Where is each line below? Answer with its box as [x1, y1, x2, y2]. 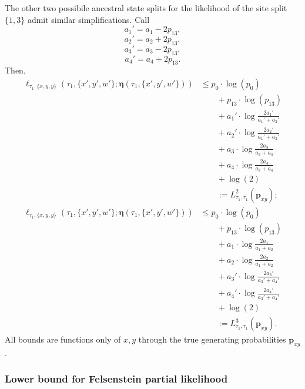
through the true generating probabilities [138, 333, 286, 346]
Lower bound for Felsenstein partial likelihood [5, 371, 228, 386]
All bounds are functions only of [5, 333, 121, 346]
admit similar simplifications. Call [27, 13, 150, 25]
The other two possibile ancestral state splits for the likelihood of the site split [5, 2, 287, 14]
